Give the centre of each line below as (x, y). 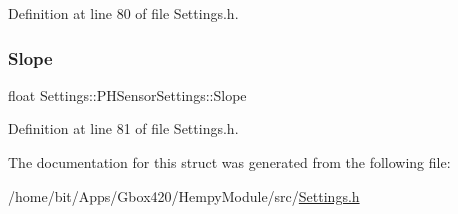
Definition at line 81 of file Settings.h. (123, 128)
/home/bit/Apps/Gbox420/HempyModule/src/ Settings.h (184, 195)
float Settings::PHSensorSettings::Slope (127, 94)
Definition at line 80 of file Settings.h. (123, 13)
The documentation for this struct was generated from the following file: (229, 162)
